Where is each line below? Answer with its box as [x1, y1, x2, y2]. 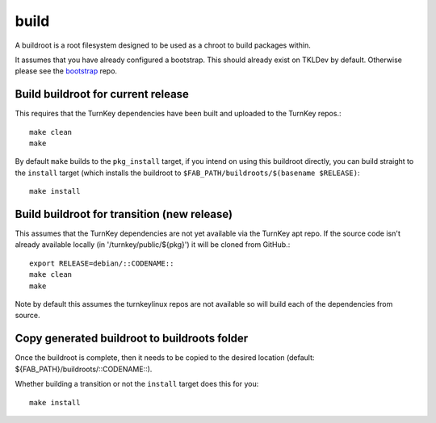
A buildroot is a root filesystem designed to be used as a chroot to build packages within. [15, 40, 311, 50]
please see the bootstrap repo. [15, 66, 117, 76]
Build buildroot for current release [15, 87, 190, 101]
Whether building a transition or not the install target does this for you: [15, 379, 259, 389]
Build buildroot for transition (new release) [15, 207, 233, 221]
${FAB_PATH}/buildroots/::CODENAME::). [15, 364, 153, 374]
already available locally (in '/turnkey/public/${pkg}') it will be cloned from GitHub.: [15, 240, 291, 249]
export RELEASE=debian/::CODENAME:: [29, 258, 174, 268]
